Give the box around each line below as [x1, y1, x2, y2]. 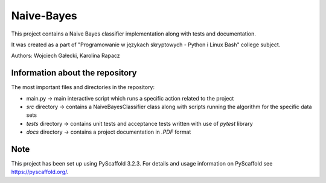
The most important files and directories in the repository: [11, 84, 155, 91]
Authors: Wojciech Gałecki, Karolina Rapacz [11, 52, 120, 60]
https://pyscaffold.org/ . [11, 169, 69, 176]
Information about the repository [11, 68, 137, 78]
